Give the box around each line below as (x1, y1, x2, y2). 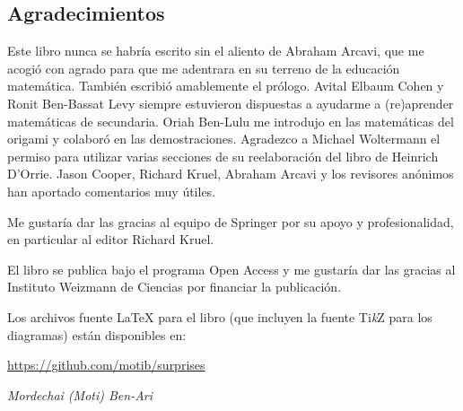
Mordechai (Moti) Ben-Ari (7, 385, 153, 404)
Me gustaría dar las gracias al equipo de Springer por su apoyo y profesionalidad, (7, 212, 454, 231)
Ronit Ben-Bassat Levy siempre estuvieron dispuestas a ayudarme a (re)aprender (7, 93, 454, 112)
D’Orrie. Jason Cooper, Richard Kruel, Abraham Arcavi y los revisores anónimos (7, 164, 454, 183)
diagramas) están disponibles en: (7, 325, 187, 344)
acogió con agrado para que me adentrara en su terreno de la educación (7, 58, 400, 77)
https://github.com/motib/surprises (7, 355, 205, 374)
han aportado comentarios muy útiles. (7, 181, 216, 200)
